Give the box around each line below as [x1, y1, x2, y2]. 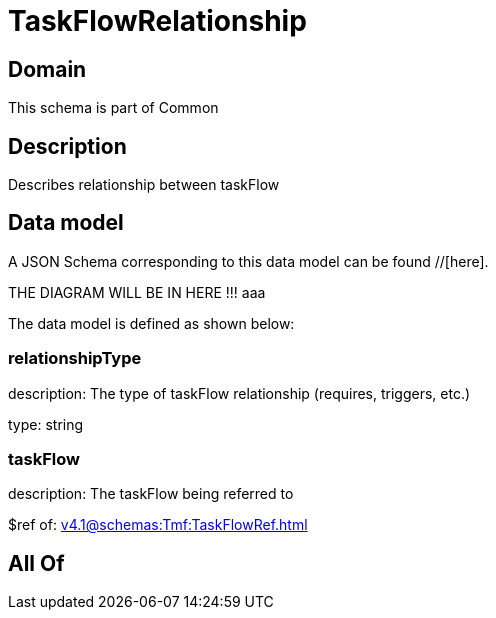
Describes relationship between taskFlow [8, 176, 280, 194]
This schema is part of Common [8, 99, 219, 117]
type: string [8, 415, 84, 433]
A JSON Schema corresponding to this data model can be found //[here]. [8, 252, 489, 270]
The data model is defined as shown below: [8, 314, 295, 332]
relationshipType [8, 348, 142, 369]
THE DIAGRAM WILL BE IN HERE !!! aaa [8, 283, 266, 301]
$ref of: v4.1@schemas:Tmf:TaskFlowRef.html [8, 516, 308, 534]
